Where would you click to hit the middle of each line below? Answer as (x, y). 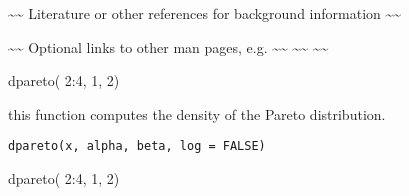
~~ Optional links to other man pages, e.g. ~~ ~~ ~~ (168, 46)
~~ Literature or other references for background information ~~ (205, 13)
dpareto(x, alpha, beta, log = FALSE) (137, 146)
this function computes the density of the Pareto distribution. (197, 113)
